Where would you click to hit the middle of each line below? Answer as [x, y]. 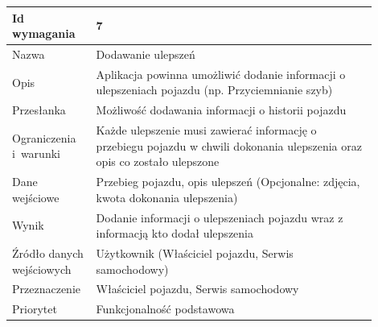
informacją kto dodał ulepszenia [175, 233]
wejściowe [36, 197]
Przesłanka [39, 110]
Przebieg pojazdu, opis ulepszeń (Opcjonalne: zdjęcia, [228, 182]
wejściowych [42, 269]
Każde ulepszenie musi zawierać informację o [206, 130]
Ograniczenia [44, 137]
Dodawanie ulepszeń [146, 54]
